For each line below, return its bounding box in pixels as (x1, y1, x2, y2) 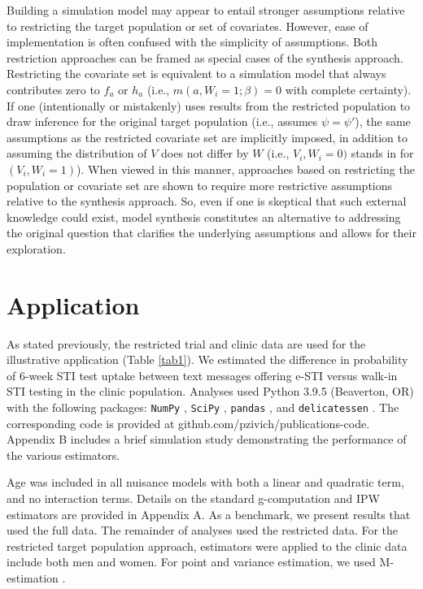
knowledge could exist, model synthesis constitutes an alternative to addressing (7, 208, 401, 225)
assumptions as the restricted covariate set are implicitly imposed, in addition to (7, 128, 408, 145)
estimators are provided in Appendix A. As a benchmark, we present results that (7, 505, 411, 522)
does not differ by (161, 145, 249, 162)
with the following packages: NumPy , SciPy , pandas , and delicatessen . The (7, 399, 399, 415)
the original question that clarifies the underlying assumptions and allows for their (7, 224, 416, 241)
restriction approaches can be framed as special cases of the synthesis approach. (7, 49, 403, 66)
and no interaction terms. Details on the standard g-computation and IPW (7, 490, 380, 507)
